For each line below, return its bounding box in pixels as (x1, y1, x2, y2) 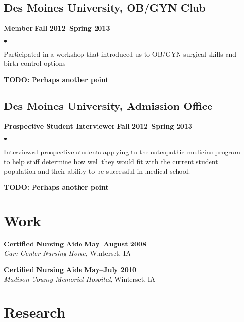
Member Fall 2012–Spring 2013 (4, 23, 110, 33)
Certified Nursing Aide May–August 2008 (4, 238, 146, 248)
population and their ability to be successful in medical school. (4, 166, 190, 176)
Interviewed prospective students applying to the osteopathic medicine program (4, 147, 240, 157)
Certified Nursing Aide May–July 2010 (4, 264, 137, 275)
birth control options (4, 58, 65, 68)
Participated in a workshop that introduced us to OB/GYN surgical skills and (4, 48, 237, 59)
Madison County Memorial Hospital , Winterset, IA (4, 274, 156, 284)
